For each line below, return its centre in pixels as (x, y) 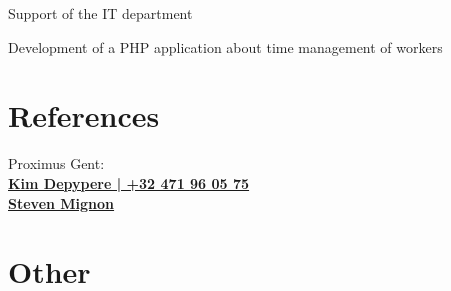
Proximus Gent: (56, 163)
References (84, 115)
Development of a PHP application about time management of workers (225, 46)
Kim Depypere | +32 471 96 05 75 (129, 182)
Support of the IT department (100, 13)
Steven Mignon (61, 202)
